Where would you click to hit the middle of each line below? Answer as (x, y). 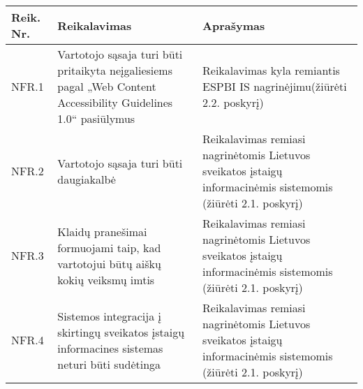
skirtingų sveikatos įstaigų (121, 332)
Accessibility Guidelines (115, 102)
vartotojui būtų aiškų (109, 263)
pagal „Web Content (107, 86)
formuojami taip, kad (109, 247)
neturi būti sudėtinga (109, 364)
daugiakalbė (87, 179)
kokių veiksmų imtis (106, 279)
